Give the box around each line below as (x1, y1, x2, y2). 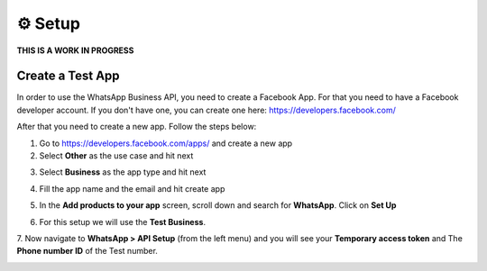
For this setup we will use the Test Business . (39, 216, 207, 227)
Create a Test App (16, 68, 121, 84)
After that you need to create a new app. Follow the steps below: (16, 122, 257, 132)
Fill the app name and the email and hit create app (39, 183, 225, 194)
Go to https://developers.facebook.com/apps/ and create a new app (39, 138, 293, 149)
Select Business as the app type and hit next (39, 167, 207, 177)
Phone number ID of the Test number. (16, 246, 158, 257)
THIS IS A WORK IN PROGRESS (16, 45, 134, 56)
